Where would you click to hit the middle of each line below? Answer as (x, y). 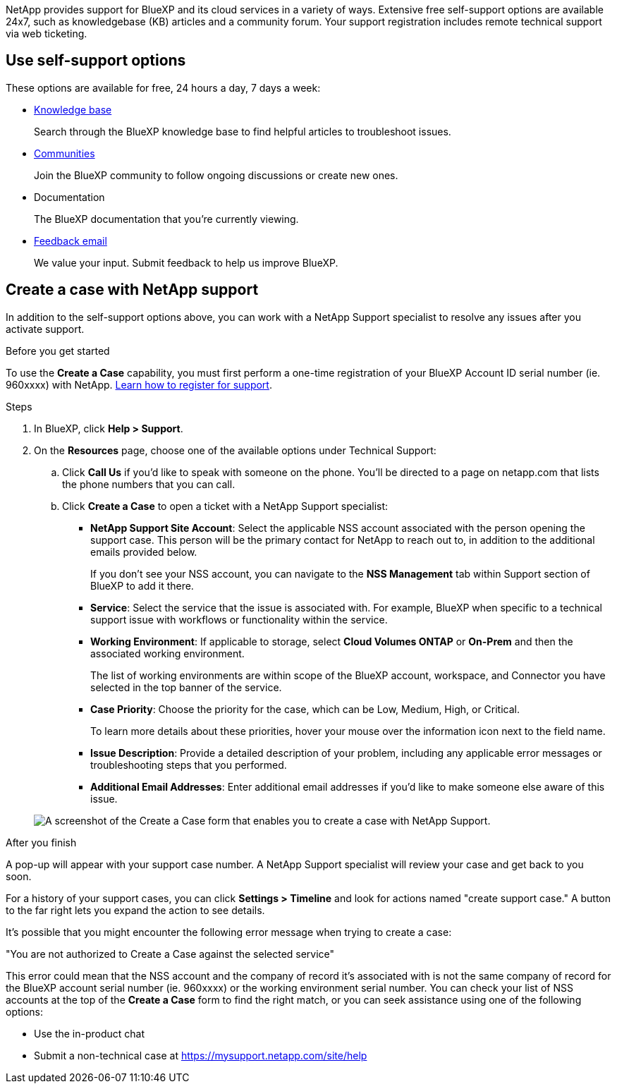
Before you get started (58, 351)
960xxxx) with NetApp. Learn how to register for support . (139, 384)
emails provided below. (144, 552)
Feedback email (71, 241)
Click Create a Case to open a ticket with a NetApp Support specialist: (225, 506)
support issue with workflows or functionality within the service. (239, 619)
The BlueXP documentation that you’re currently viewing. (166, 219)
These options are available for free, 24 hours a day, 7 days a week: (163, 87)
